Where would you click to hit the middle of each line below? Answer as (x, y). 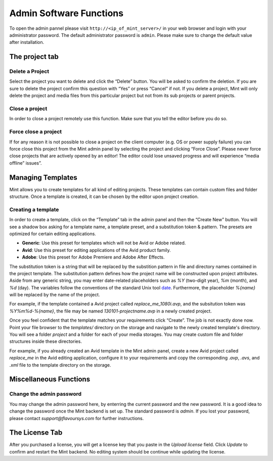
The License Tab (36, 432)
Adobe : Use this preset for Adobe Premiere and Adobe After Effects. (93, 257)
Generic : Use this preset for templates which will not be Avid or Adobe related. (104, 243)
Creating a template (34, 210)
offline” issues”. (26, 163)
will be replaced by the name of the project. (55, 295)
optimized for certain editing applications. (53, 234)
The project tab (34, 57)
